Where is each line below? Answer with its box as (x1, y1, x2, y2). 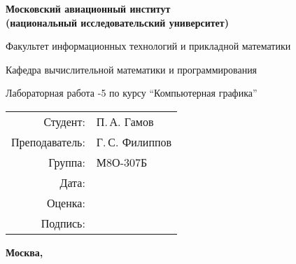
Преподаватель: (11, 133, 85, 150)
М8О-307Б (96, 153, 148, 170)
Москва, (6, 244, 43, 259)
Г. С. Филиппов (96, 133, 172, 150)
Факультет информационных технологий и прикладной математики (6, 39, 291, 53)
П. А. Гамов (96, 113, 154, 130)
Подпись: (41, 214, 85, 231)
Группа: (48, 153, 85, 170)
